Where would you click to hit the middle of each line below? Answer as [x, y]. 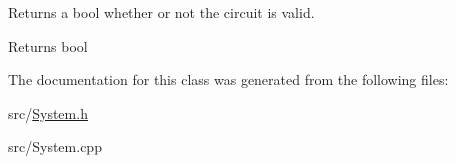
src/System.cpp [55, 146]
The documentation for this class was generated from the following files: [228, 79]
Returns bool [48, 45]
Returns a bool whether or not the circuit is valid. [161, 12]
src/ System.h [48, 112]
